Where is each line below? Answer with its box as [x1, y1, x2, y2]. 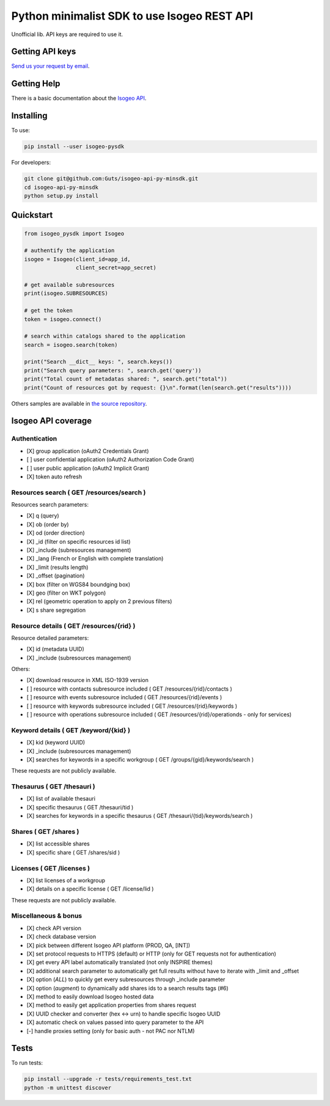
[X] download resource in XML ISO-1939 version [26, 677, 149, 684]
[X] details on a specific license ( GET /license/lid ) [26, 885, 154, 893]
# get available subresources [24, 281, 115, 288]
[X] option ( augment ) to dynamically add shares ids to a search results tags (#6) [26, 984, 229, 992]
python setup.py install [24, 193, 99, 199]
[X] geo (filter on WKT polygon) [26, 589, 106, 596]
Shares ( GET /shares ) [11, 828, 79, 836]
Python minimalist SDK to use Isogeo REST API [11, 9, 254, 23]
